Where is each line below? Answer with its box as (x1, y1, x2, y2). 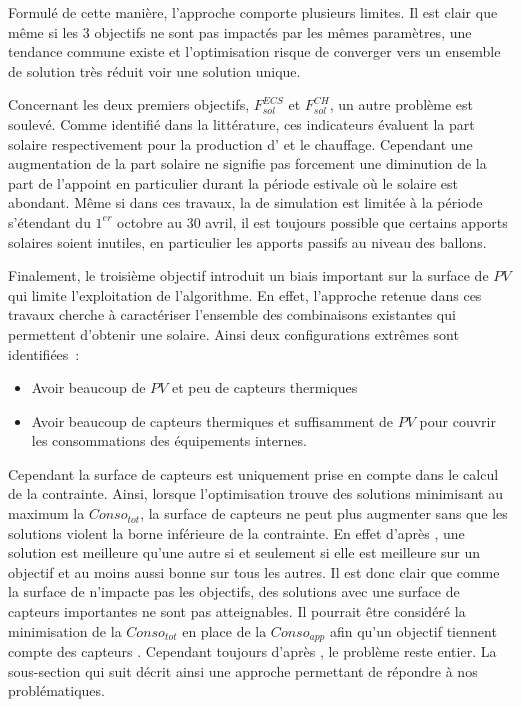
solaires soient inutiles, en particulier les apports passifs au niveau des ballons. (8, 231, 487, 252)
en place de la (182, 620, 267, 641)
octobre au (117, 211, 183, 232)
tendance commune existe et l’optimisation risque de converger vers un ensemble (8, 41, 501, 62)
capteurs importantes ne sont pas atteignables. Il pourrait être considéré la (8, 601, 466, 622)
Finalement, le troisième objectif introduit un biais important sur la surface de (8, 265, 489, 286)
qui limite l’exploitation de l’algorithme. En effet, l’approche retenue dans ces (8, 284, 482, 305)
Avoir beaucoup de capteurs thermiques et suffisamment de (31, 410, 394, 431)
